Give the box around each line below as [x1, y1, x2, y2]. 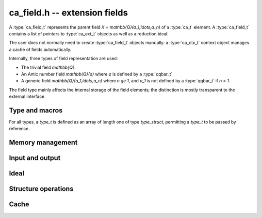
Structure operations [9, 185, 74, 193]
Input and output [9, 154, 61, 162]
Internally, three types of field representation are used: [9, 56, 118, 62]
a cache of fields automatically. [9, 47, 71, 52]
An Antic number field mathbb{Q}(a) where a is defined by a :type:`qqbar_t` [21, 71, 173, 77]
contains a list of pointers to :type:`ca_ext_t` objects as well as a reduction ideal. [9, 31, 169, 36]
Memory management [9, 139, 78, 147]
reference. [9, 126, 30, 132]
